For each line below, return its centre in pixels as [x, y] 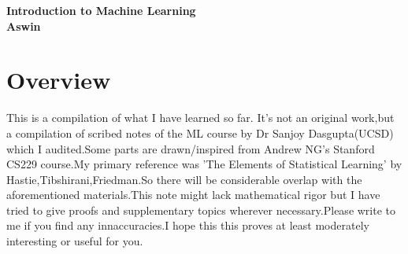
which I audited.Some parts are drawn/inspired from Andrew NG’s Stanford [191, 148]
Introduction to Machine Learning [101, 10]
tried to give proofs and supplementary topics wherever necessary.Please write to [201, 210]
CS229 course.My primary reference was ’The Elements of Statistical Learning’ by [204, 164]
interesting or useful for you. [75, 241]
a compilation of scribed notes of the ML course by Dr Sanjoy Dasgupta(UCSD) [200, 133]
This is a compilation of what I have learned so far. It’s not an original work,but [200, 118]
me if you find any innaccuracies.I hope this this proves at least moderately [188, 225]
